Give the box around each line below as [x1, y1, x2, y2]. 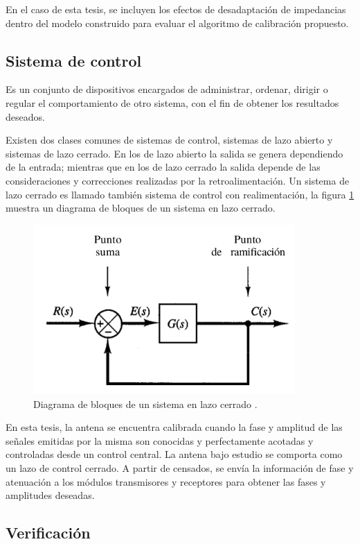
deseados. [6, 109, 45, 124]
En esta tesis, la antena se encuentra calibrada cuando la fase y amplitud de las [6, 420, 343, 434]
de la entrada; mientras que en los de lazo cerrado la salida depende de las [6, 160, 321, 174]
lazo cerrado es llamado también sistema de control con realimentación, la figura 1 [6, 187, 354, 201]
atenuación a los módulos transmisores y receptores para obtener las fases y [6, 474, 326, 488]
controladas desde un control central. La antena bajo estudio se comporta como [6, 447, 343, 461]
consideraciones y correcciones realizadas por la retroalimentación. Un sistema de [6, 173, 350, 187]
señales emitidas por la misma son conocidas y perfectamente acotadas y [6, 433, 314, 448]
